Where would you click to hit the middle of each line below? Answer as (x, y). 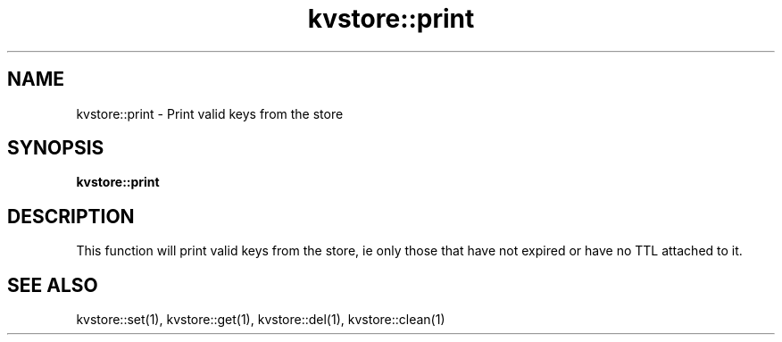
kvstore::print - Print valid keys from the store (210, 113)
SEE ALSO (53, 285)
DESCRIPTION (71, 216)
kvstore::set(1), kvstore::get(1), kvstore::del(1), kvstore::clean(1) (261, 320)
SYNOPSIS (56, 148)
